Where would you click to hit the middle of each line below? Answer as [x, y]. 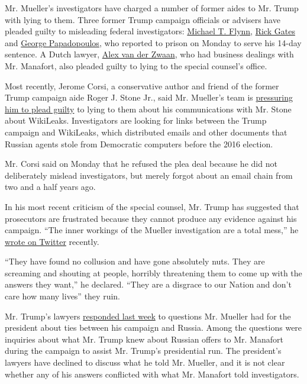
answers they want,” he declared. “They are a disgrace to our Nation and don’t [148, 284]
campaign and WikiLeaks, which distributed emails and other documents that [146, 132]
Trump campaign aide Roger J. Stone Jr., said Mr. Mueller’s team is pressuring [149, 97]
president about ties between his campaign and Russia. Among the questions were [153, 327]
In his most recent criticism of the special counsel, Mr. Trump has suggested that [152, 206]
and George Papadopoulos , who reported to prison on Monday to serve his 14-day [153, 42]
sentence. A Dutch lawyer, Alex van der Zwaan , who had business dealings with [149, 54]
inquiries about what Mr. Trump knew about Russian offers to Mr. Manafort [144, 339]
